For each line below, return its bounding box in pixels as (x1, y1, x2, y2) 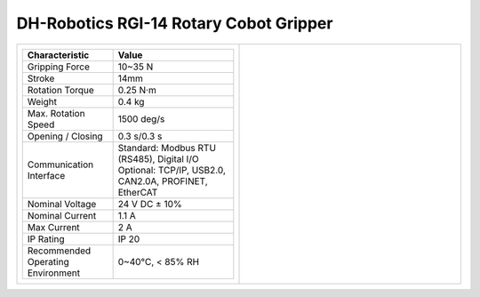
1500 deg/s (117, 112, 165, 124)
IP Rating (27, 232, 66, 245)
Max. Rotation (27, 107, 85, 119)
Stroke (27, 72, 55, 84)
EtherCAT (117, 186, 158, 198)
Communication (27, 158, 94, 171)
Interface (27, 169, 66, 181)
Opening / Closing (27, 130, 103, 142)
